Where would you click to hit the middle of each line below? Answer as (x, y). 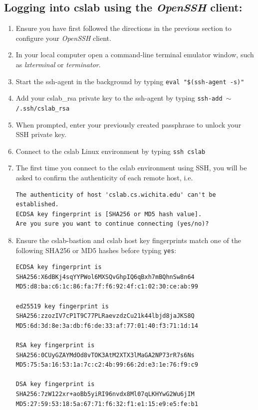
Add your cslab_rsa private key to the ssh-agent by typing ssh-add (119, 98)
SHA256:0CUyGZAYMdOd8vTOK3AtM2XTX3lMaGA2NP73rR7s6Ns (105, 355)
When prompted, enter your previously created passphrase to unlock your (129, 124)
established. (37, 205)
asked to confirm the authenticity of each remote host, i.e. (104, 177)
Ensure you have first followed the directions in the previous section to (124, 28)
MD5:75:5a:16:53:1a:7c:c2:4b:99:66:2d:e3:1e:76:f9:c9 (107, 365)
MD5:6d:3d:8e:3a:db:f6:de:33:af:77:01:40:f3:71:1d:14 (107, 326)
